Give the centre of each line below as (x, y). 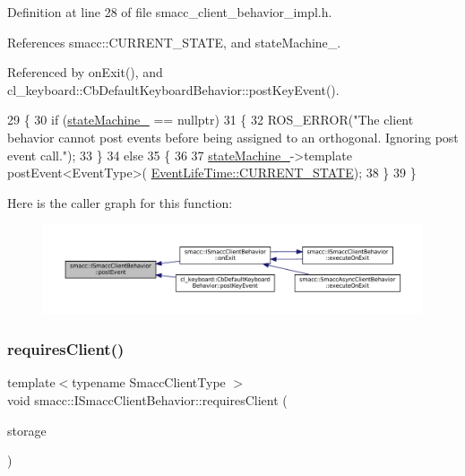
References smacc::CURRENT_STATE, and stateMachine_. (174, 42)
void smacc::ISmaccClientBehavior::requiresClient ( (147, 399)
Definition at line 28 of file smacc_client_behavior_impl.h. (170, 12)
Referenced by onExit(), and (85, 72)
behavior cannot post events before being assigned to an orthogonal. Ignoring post (233, 137)
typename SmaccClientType (149, 382)
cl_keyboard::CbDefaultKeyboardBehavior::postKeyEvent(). (173, 89)
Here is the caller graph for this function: (120, 202)
